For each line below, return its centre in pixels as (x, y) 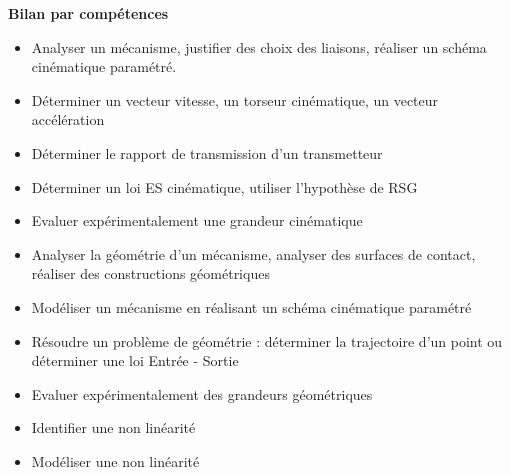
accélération (68, 119)
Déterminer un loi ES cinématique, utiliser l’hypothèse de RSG (224, 186)
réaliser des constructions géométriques (150, 273)
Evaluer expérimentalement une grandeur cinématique (197, 220)
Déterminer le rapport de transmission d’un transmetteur (207, 152)
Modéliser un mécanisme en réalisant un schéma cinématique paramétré (251, 306)
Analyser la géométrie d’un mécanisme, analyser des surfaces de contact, (253, 253)
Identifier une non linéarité (113, 427)
